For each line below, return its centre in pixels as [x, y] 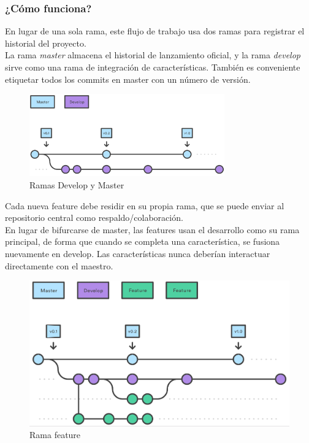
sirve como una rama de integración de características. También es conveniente [153, 67]
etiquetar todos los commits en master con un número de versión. [128, 79]
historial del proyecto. [46, 43]
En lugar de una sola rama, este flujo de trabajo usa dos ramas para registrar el [155, 31]
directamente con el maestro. [59, 265]
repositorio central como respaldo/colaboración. [94, 218]
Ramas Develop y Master [77, 184]
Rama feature [55, 435]
